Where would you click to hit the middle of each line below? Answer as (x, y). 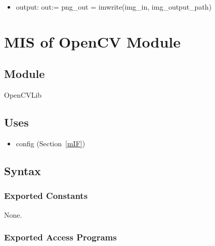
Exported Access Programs (60, 237)
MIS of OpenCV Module (93, 41)
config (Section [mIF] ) (51, 143)
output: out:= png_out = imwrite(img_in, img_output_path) (114, 7)
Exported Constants (46, 196)
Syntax (23, 170)
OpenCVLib (23, 95)
